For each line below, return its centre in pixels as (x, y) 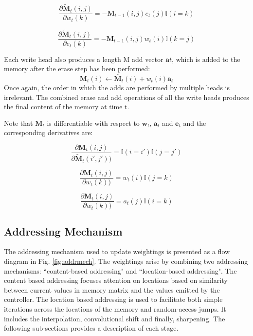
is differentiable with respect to (93, 123)
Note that (18, 123)
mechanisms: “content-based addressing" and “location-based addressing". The (120, 270)
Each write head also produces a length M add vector (84, 59)
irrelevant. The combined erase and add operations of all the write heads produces (126, 97)
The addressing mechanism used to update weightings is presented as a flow (117, 251)
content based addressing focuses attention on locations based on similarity (116, 280)
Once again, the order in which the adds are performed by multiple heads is (117, 87)
